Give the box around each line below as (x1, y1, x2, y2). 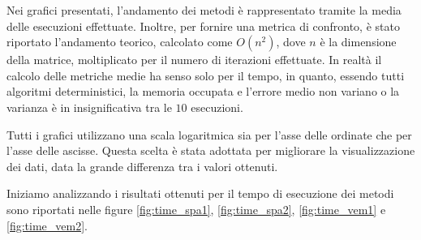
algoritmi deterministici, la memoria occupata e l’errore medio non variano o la (6, 83, 400, 100)
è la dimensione (320, 33, 397, 50)
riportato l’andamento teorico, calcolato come (6, 33, 233, 50)
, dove (276, 33, 306, 50)
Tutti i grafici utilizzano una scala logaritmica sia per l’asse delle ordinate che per (6, 126, 412, 143)
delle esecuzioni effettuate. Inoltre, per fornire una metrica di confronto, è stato (6, 17, 400, 34)
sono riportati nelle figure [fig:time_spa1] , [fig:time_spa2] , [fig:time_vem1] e (6, 200, 386, 217)
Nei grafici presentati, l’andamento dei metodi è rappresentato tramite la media (6, 2, 402, 18)
